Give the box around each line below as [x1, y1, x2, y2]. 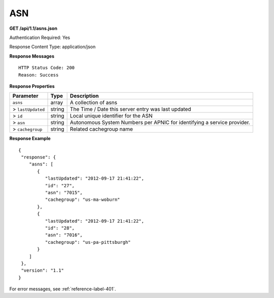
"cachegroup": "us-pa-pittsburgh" [45, 239, 131, 245]
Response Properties [9, 83, 55, 89]
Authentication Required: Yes [9, 34, 71, 40]
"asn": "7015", [45, 190, 83, 196]
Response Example [9, 136, 51, 142]
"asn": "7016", [45, 232, 83, 238]
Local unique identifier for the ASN [70, 112, 153, 119]
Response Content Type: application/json [9, 44, 96, 50]
